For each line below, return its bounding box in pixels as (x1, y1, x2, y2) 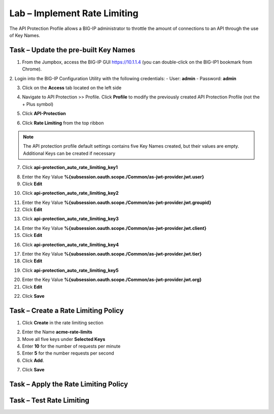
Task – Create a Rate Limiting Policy (9, 306, 124, 315)
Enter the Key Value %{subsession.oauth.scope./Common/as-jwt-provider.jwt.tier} (22, 251, 202, 257)
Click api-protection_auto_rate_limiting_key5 (22, 267, 119, 273)
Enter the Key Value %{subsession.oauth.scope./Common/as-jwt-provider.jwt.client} (22, 225, 207, 231)
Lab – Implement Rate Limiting (9, 8, 139, 19)
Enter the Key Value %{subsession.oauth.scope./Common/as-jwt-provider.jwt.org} (22, 277, 202, 283)
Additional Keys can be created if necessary (23, 150, 116, 156)
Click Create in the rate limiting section (22, 320, 104, 326)
